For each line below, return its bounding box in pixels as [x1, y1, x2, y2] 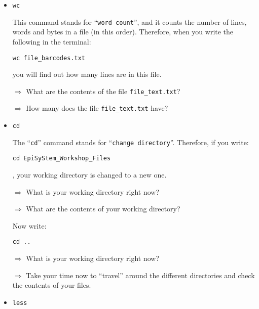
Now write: [12, 220, 47, 231]
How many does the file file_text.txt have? [26, 103, 168, 113]
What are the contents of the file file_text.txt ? [26, 85, 180, 96]
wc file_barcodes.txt [12, 54, 85, 62]
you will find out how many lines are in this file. [12, 69, 162, 79]
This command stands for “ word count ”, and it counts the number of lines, [12, 16, 247, 27]
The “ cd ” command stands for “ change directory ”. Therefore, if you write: [12, 137, 249, 147]
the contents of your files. [12, 280, 91, 290]
